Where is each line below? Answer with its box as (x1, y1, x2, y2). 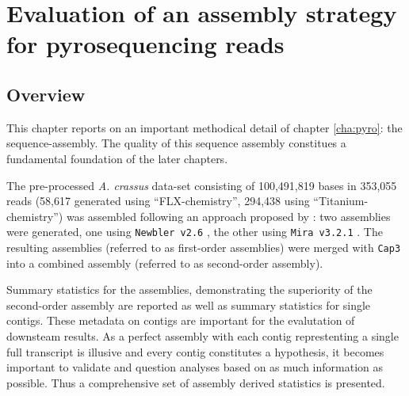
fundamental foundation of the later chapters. (6, 150, 228, 166)
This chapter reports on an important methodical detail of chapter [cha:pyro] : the (6, 119, 403, 135)
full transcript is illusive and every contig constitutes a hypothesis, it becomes (6, 343, 384, 360)
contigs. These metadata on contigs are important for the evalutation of (6, 312, 355, 329)
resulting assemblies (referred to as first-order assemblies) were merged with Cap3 (6, 238, 401, 255)
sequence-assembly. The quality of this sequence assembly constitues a (6, 135, 346, 151)
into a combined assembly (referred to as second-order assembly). (6, 254, 323, 271)
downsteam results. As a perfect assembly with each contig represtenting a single (6, 328, 399, 345)
